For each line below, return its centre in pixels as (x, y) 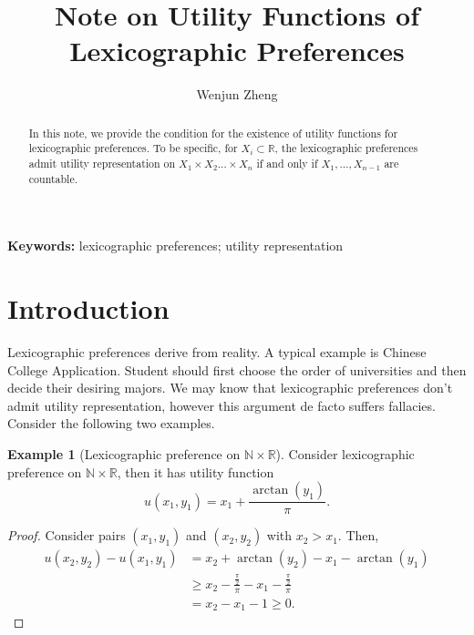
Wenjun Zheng (237, 94)
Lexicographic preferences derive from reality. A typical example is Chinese (217, 352)
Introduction (88, 308)
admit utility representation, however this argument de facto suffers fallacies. (222, 405)
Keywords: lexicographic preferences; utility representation (175, 246)
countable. (53, 178)
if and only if (287, 164)
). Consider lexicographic (345, 454)
